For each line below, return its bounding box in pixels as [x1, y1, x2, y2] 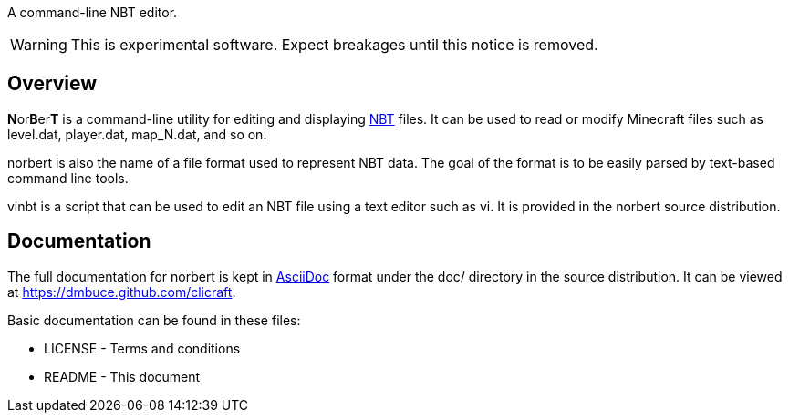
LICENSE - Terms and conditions [44, 340, 241, 356]
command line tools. [7, 169, 129, 186]
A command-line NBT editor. [7, 5, 178, 20]
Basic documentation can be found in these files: [7, 312, 301, 328]
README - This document [44, 368, 201, 384]
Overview [7, 72, 98, 96]
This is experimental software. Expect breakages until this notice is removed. [70, 36, 598, 54]
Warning [10, 36, 67, 54]
